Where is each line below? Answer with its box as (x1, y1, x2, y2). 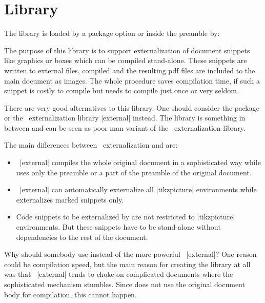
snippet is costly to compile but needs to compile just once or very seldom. (4, 85, 239, 96)
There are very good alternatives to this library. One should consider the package (4, 102, 259, 113)
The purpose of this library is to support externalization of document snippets (4, 45, 250, 55)
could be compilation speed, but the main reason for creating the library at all (4, 258, 251, 269)
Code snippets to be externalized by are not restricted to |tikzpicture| (16, 211, 235, 222)
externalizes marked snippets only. (16, 194, 124, 205)
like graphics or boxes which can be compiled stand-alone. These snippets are (4, 55, 247, 66)
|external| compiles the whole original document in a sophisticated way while (19, 157, 261, 168)
